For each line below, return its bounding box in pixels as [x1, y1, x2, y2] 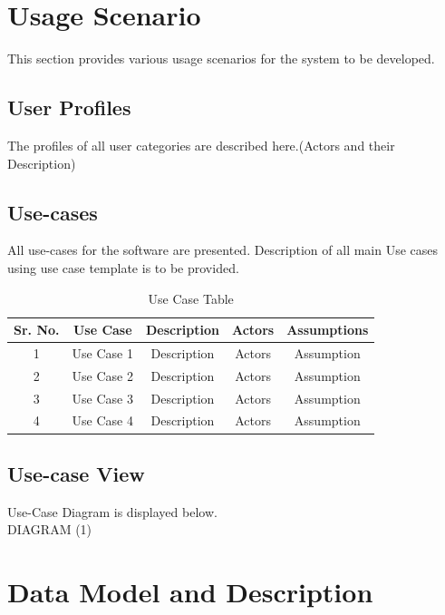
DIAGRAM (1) [7, 520, 92, 539]
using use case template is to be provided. [7, 258, 239, 277]
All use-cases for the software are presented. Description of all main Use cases [7, 240, 439, 259]
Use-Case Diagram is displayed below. [7, 502, 218, 521]
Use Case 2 [72, 366, 133, 385]
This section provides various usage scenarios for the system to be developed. [7, 49, 435, 68]
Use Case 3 [72, 388, 133, 407]
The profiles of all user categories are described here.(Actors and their [7, 135, 395, 154]
